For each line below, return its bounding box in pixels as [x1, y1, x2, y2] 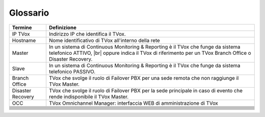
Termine [12, 24, 32, 31]
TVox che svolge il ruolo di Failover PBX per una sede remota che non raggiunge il [49, 74, 239, 81]
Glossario [9, 7, 49, 18]
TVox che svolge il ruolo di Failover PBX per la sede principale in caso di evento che [49, 87, 243, 94]
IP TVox [12, 30, 30, 37]
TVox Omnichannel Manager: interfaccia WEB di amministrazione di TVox [49, 99, 218, 106]
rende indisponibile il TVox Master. [49, 93, 129, 100]
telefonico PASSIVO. [49, 68, 96, 75]
